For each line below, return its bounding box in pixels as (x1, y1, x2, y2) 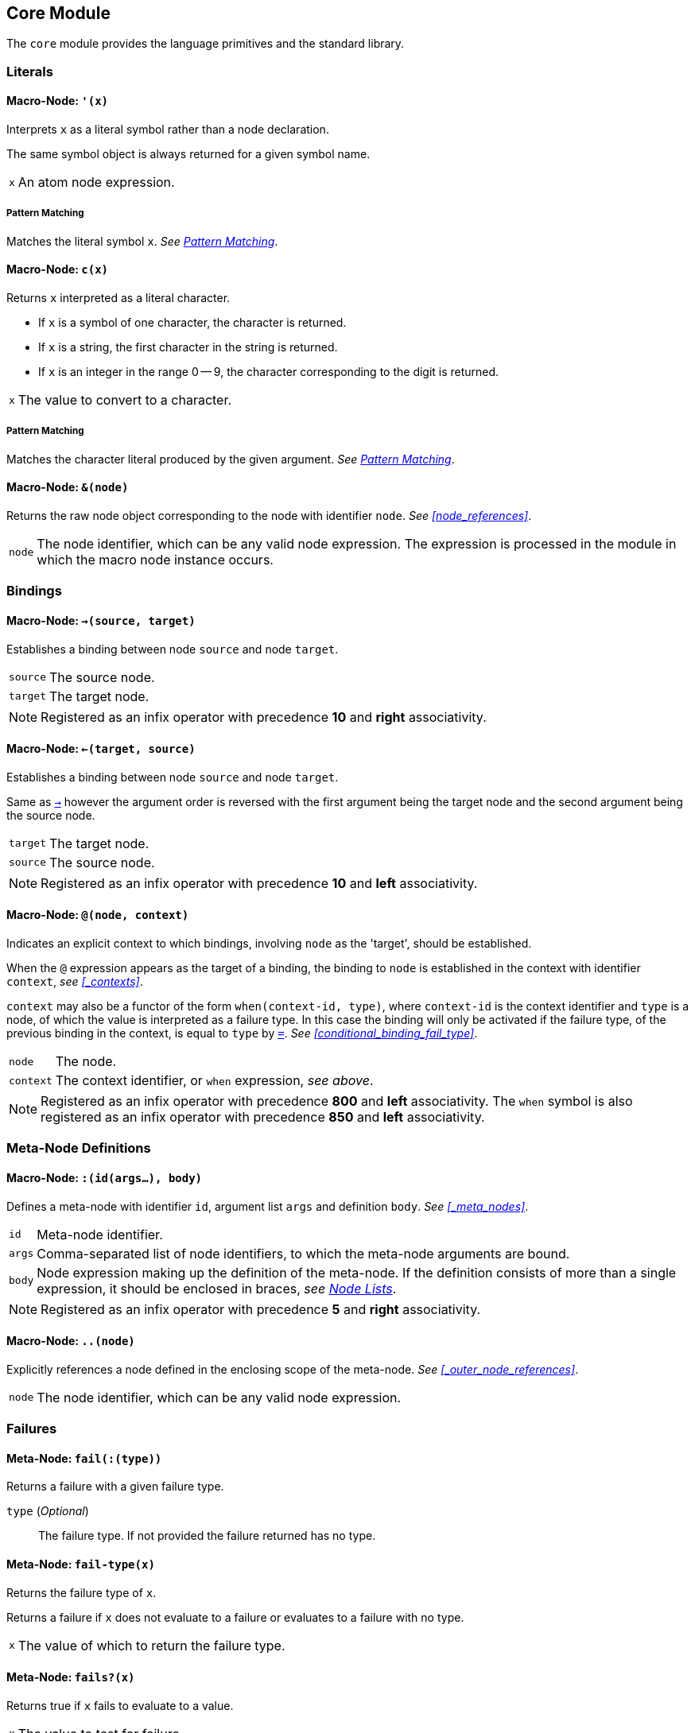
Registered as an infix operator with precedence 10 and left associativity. (41, 874, 478, 891)
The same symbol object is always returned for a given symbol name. (6, 147, 371, 161)
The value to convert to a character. (17, 392, 232, 409)
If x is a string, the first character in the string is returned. (38, 340, 338, 355)
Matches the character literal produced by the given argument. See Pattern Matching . (6, 452, 455, 466)
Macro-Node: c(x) (6, 262, 109, 277)
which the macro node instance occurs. (37, 552, 274, 568)
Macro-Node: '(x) (6, 94, 109, 108)
